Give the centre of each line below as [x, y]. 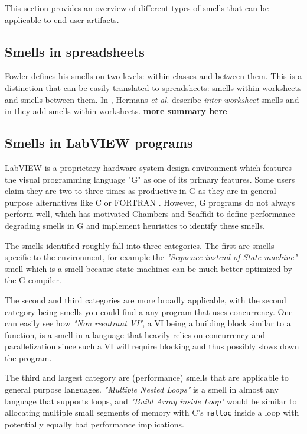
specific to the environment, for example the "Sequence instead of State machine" [151, 257]
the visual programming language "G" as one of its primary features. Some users [150, 179]
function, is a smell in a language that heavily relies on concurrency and [135, 334]
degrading [22, 225]
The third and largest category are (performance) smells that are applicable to [147, 378]
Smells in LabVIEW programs [99, 143]
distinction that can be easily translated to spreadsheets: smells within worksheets [153, 87]
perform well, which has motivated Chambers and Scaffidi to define [126, 214]
